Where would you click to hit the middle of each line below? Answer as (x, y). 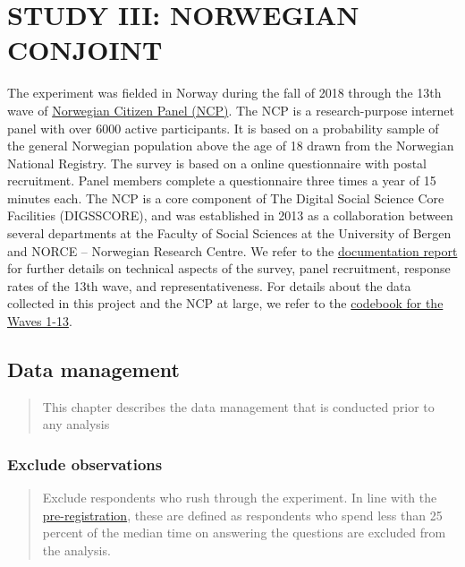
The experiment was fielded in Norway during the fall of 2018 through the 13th (224, 93)
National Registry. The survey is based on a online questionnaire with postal (217, 163)
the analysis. (76, 550)
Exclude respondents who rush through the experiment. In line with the (240, 498)
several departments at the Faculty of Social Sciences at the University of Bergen (229, 233)
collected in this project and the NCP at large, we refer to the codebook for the (225, 303)
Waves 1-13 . (40, 321)
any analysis (76, 424)
